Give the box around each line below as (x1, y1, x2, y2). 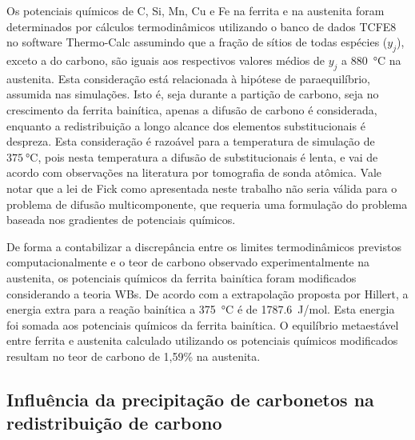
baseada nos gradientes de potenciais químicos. (6, 211, 236, 228)
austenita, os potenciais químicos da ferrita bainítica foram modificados (6, 269, 357, 286)
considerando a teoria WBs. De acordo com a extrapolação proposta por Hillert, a (6, 285, 409, 302)
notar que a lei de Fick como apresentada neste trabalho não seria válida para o (6, 179, 397, 196)
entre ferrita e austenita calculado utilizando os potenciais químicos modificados (6, 332, 398, 349)
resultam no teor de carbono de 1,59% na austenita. (6, 347, 261, 364)
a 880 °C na (341, 51, 401, 68)
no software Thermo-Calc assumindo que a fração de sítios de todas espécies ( (6, 34, 388, 50)
